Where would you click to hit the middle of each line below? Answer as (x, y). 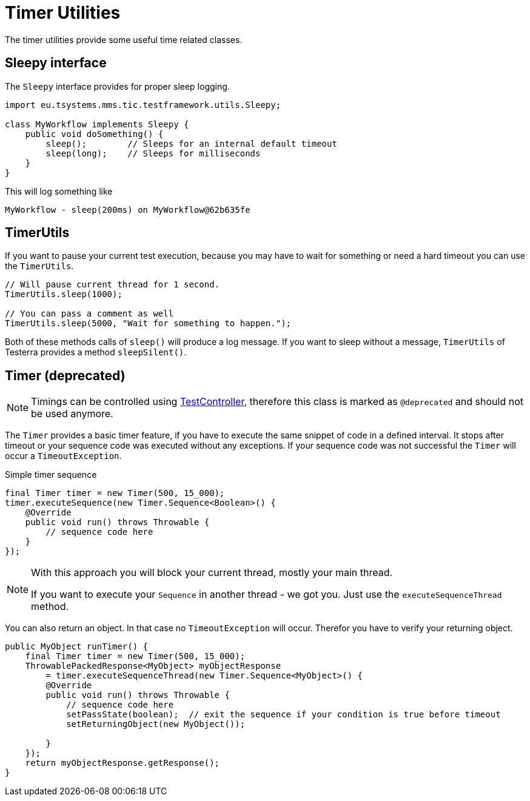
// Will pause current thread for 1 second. (112, 285)
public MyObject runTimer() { (77, 647)
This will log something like (59, 191)
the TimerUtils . (39, 266)
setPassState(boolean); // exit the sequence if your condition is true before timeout (283, 715)
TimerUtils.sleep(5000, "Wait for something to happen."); (148, 323)
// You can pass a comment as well (89, 314)
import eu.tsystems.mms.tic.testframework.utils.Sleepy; (143, 105)
